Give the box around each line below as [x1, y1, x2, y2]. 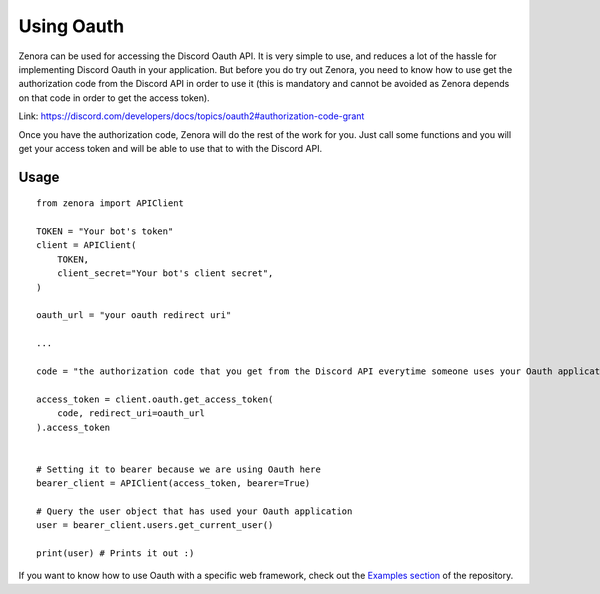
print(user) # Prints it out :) [36, 548, 195, 559]
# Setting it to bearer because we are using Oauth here [36, 463, 322, 475]
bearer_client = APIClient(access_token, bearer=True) [36, 478, 311, 489]
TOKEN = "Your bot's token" [36, 226, 174, 237]
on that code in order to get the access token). [18, 91, 210, 104]
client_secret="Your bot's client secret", [56, 268, 274, 279]
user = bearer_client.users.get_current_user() [36, 520, 274, 531]
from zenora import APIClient [36, 198, 185, 209]
